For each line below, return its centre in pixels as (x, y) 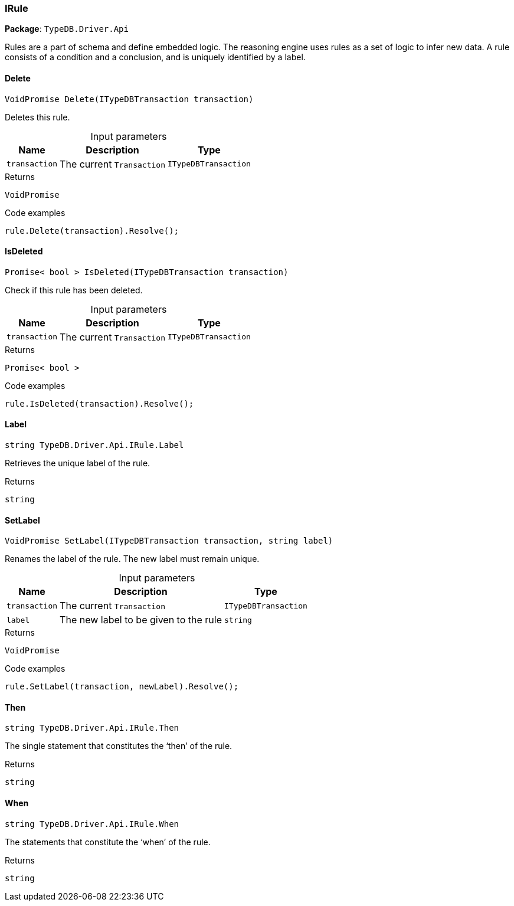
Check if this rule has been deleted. (74, 290)
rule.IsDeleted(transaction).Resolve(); (99, 403)
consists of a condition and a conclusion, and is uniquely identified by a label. (155, 57)
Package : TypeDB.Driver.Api (67, 29)
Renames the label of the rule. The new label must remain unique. (132, 559)
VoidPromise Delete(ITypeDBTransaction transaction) (129, 99)
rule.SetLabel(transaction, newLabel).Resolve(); (122, 687)
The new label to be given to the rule (141, 620)
